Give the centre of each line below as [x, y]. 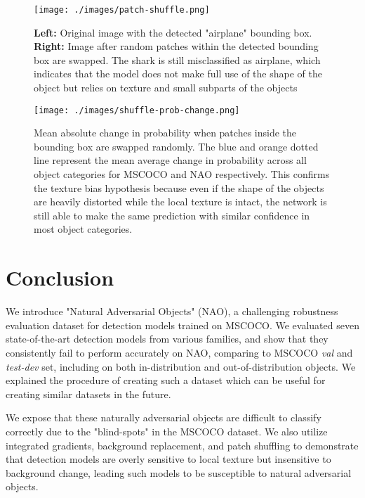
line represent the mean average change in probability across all [170, 160]
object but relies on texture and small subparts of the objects [166, 88]
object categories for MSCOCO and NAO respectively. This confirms [182, 174]
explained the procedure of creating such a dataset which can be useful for [166, 380]
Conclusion [60, 277]
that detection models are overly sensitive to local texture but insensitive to [168, 459]
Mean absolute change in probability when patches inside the [165, 133]
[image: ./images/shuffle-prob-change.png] [137, 110]
